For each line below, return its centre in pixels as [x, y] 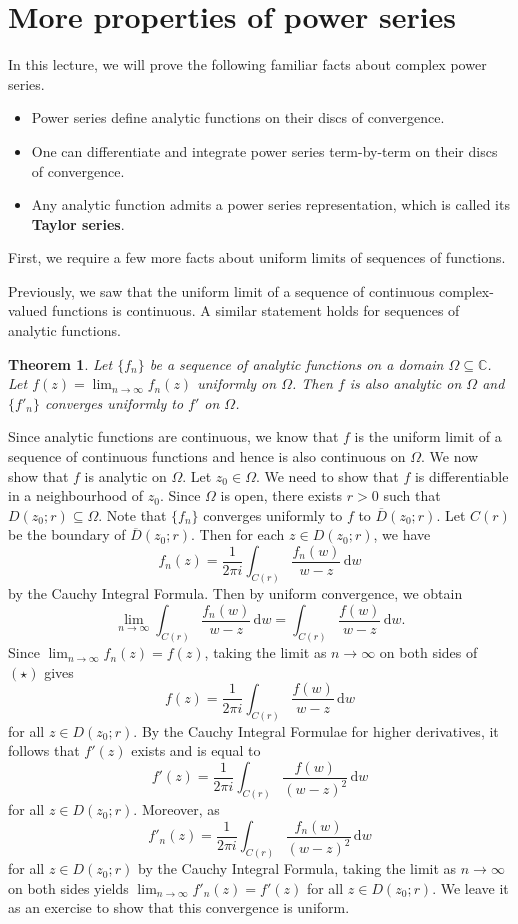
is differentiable [461, 475]
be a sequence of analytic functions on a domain [296, 363]
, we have [402, 534]
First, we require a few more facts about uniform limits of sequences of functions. [257, 257]
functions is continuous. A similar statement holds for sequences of [255, 310]
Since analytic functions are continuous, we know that [173, 436]
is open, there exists [281, 495]
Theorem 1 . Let [60, 363]
